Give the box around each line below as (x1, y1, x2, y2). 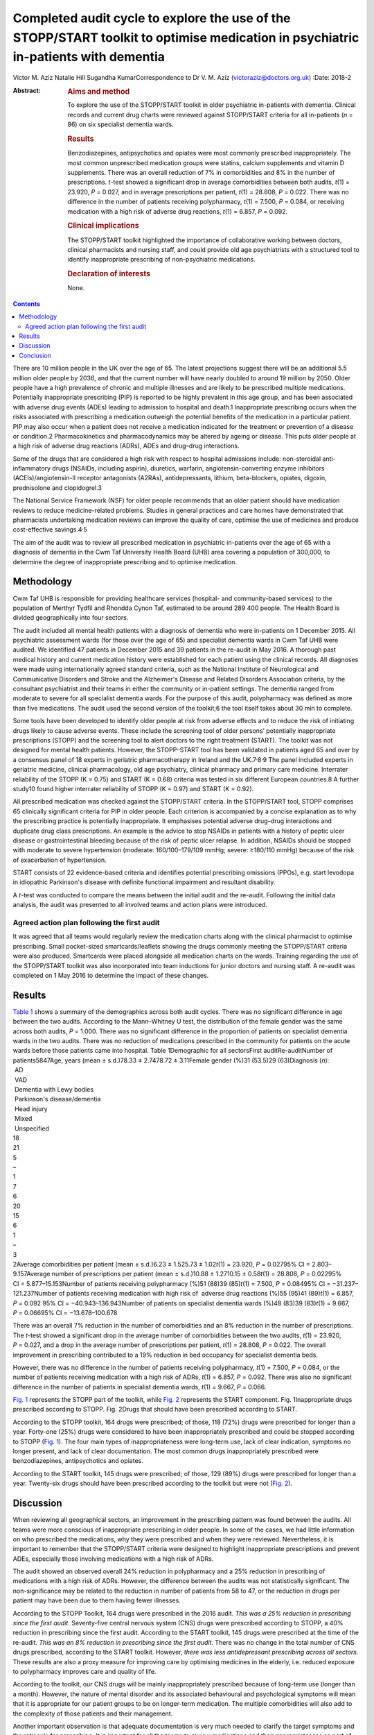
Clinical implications (67, 221, 139, 230)
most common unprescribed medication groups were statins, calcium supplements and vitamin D (67, 158, 345, 167)
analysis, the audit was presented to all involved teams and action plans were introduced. (12, 901, 268, 909)
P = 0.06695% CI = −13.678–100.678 (12, 1308, 118, 1317)
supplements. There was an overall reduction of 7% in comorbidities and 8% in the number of (67, 169, 335, 177)
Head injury (14, 1104, 48, 1113)
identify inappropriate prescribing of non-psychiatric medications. (67, 255, 256, 264)
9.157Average (12, 1270, 51, 1278)
